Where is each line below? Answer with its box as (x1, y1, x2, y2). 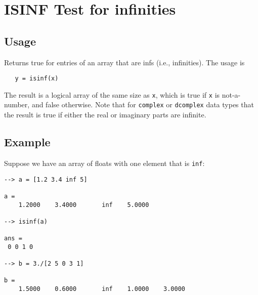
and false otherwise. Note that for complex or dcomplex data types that (31, 99, 254, 110)
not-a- (222, 89, 241, 100)
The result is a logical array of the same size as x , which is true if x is (4, 89, 220, 100)
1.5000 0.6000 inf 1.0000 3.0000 (18, 285, 185, 293)
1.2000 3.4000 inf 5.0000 (18, 201, 149, 208)
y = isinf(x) (15, 75, 59, 82)
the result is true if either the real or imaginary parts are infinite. (4, 109, 206, 120)
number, (4, 99, 30, 110)
